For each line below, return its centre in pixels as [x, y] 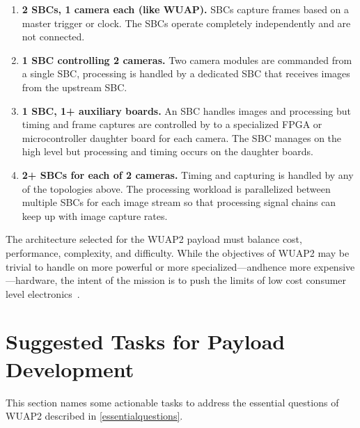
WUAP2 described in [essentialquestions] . [94, 416]
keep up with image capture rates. [95, 215]
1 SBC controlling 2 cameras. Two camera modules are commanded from [187, 60]
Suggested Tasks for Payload [146, 341]
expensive [334, 266]
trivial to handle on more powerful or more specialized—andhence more [158, 266]
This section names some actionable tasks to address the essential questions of [172, 402]
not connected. [53, 37]
